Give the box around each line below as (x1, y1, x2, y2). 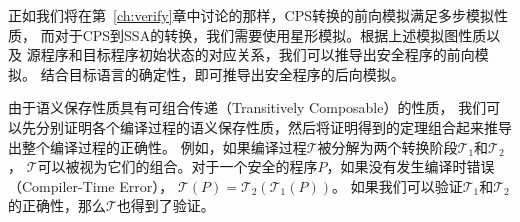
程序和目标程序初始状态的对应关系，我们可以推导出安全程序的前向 (40, 44, 475, 65)
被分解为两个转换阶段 (317, 136, 458, 157)
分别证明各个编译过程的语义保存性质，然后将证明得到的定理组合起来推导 (35, 116, 512, 137)
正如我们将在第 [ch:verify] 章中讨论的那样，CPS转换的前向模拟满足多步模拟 (8, 5, 494, 25)
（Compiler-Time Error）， (8, 175, 174, 196)
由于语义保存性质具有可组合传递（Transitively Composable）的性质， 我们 (8, 97, 487, 118)
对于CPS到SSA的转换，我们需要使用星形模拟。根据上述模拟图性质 (54, 24, 487, 45)
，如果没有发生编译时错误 (326, 156, 495, 177)
